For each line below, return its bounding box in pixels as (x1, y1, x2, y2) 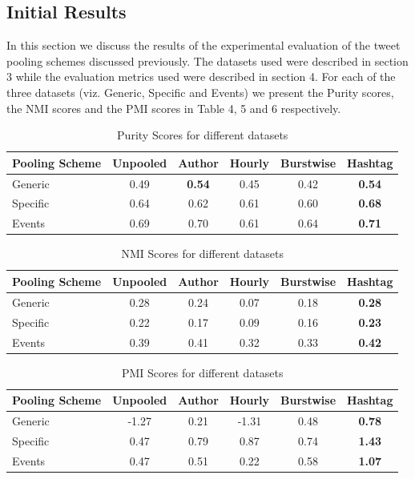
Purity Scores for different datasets (117, 127, 288, 143)
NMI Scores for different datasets (121, 245, 284, 262)
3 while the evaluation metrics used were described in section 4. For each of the (6, 68, 396, 85)
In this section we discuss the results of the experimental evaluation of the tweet (6, 37, 401, 54)
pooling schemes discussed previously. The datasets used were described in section (6, 52, 409, 69)
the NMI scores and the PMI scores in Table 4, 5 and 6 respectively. (6, 99, 341, 116)
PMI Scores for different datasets (121, 364, 284, 380)
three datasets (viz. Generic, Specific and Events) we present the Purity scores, (6, 83, 394, 100)
